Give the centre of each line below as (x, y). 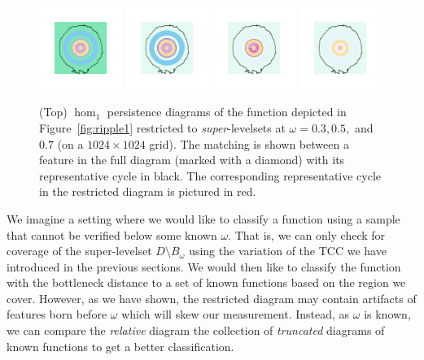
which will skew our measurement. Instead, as (236, 314)
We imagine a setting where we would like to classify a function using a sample (203, 218)
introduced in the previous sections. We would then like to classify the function (204, 266)
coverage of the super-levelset (79, 251)
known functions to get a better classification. (120, 346)
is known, (387, 314)
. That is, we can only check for (307, 234)
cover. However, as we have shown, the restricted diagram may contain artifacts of (212, 298)
